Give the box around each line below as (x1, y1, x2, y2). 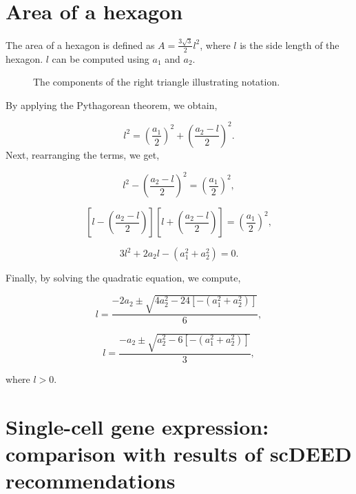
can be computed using (52, 51, 149, 66)
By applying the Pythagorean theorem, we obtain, (6, 97, 218, 112)
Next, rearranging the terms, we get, (6, 147, 160, 161)
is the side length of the (240, 37, 339, 52)
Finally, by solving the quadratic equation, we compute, (6, 270, 241, 285)
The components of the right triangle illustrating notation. (33, 75, 280, 89)
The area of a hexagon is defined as (6, 37, 155, 52)
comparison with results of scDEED (6, 439, 352, 467)
